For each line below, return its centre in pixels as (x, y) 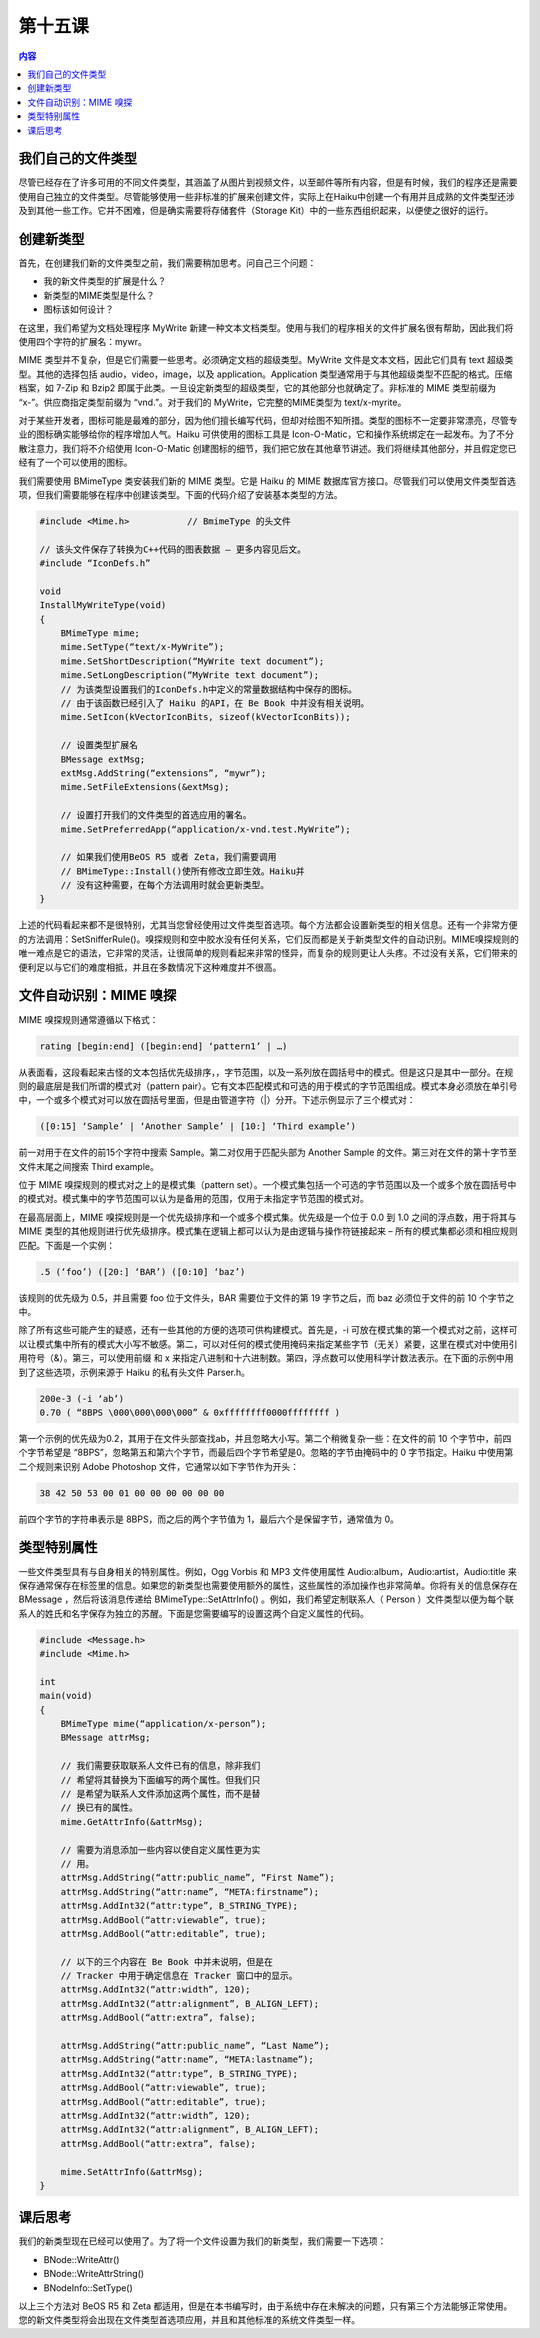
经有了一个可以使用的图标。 (75, 462)
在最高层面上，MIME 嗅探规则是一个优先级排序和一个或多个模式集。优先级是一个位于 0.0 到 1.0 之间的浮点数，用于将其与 (267, 1217)
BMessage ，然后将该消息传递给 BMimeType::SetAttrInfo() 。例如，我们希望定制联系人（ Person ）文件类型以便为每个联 (266, 1599)
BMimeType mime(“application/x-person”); (163, 1724)
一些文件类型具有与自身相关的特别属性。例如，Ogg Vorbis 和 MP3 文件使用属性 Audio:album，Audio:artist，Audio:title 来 (267, 1571)
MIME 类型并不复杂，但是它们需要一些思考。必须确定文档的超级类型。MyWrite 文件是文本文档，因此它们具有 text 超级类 (266, 360)
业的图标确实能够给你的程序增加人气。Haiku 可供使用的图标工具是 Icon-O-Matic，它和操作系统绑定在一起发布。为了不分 (266, 434)
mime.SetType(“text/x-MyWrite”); (142, 647)
